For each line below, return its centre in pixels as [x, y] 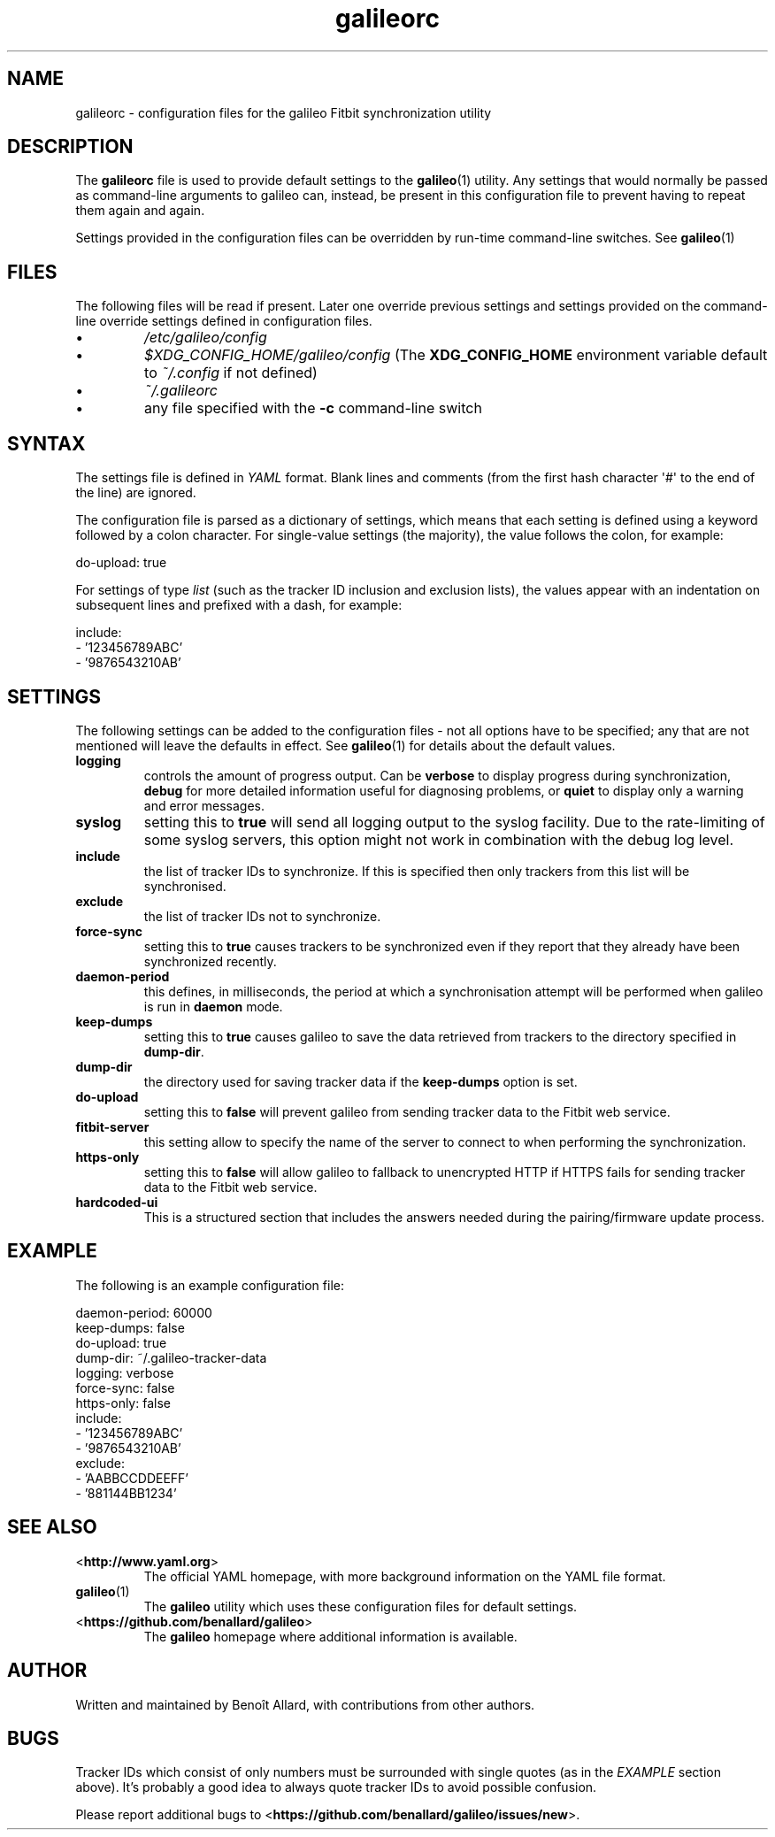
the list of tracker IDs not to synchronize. [262, 916]
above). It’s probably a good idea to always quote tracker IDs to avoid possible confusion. [336, 1787]
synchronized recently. [210, 961]
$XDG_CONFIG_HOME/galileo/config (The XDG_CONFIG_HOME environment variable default [456, 355]
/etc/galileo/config [206, 338]
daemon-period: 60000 [144, 1312]
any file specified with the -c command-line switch [313, 408]
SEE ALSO [52, 1527]
